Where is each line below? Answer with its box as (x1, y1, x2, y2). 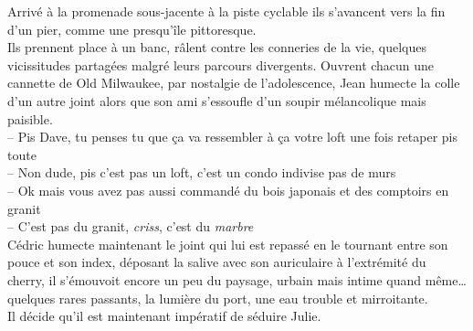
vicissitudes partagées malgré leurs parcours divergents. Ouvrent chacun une (7, 55, 435, 74)
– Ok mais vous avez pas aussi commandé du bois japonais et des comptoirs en (7, 180, 449, 199)
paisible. (7, 109, 53, 128)
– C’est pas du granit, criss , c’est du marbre (7, 217, 254, 236)
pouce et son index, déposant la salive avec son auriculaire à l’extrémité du (7, 252, 426, 272)
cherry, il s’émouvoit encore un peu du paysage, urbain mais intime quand (7, 270, 422, 289)
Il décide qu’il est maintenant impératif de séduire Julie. (7, 306, 321, 326)
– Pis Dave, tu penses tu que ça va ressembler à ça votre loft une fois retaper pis (7, 127, 457, 146)
